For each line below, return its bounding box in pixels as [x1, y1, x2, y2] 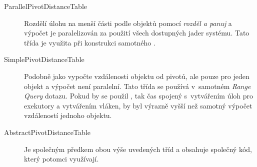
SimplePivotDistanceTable [4, 54, 84, 64]
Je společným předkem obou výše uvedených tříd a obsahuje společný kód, [24, 143, 252, 154]
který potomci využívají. [24, 153, 99, 164]
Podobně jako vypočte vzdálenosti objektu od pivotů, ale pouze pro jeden [24, 70, 249, 81]
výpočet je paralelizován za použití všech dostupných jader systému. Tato [24, 27, 249, 38]
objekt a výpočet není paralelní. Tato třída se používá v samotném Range [24, 80, 251, 91]
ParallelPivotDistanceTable [4, 1, 87, 11]
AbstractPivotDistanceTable [4, 126, 90, 137]
